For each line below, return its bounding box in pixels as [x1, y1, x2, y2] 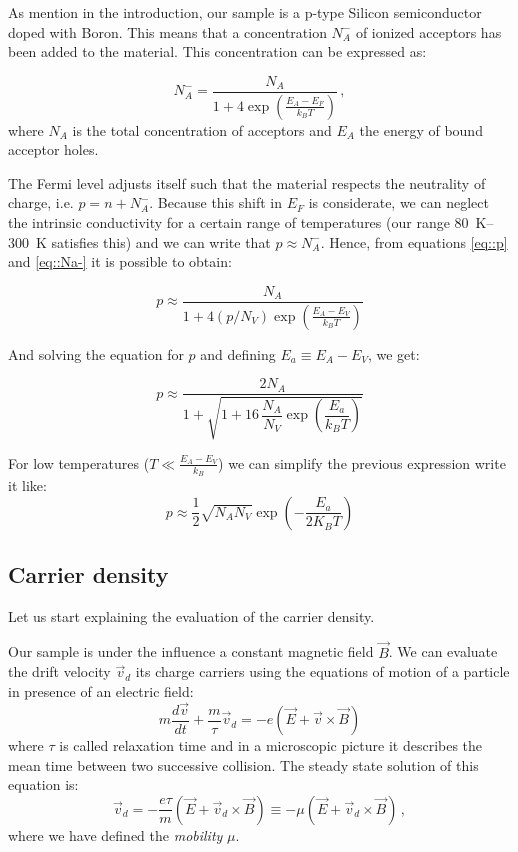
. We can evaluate [388, 641, 498, 662]
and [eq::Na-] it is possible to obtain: [8, 251, 232, 272]
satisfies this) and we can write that [51, 231, 271, 252]
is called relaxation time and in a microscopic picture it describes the [59, 735, 483, 756]
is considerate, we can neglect [308, 192, 489, 213]
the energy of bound [359, 119, 483, 140]
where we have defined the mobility [8, 824, 223, 845]
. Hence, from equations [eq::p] [320, 231, 508, 252]
